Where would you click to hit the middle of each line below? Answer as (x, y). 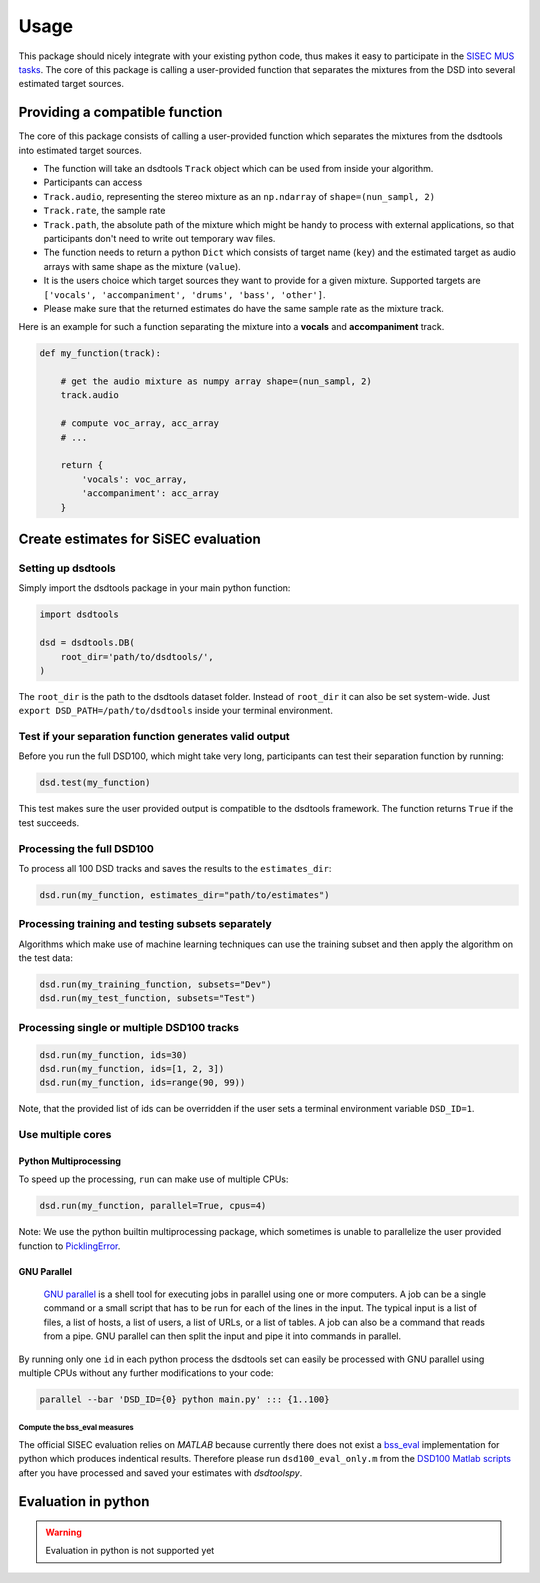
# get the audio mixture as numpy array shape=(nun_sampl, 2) (216, 381)
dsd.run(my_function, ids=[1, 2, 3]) (132, 1068)
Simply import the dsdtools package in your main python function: (154, 588)
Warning (63, 1532)
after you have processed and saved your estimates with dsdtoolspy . (160, 1472)
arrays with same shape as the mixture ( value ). (142, 266)
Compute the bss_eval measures (76, 1428)
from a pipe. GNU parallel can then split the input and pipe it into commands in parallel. (222, 1336)
